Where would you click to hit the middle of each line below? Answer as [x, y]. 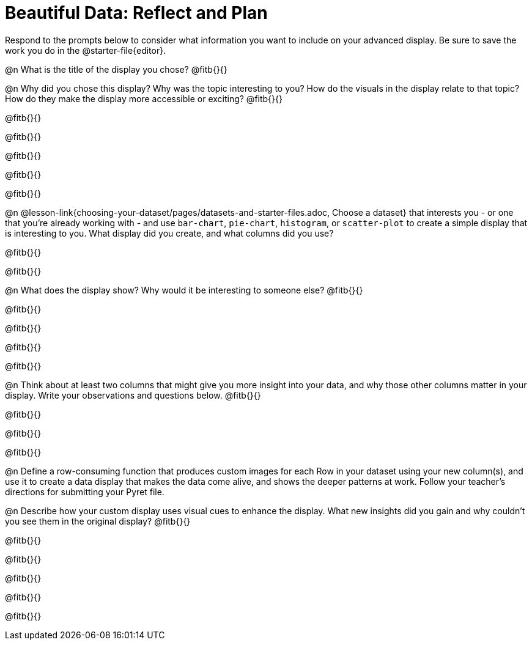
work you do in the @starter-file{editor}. [86, 50]
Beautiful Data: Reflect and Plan [136, 13]
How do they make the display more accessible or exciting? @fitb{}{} [144, 98]
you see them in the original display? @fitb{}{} [98, 521]
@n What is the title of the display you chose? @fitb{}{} [116, 69]
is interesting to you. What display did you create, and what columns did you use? [169, 233]
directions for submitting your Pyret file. [85, 492]
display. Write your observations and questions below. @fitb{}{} [133, 395]
